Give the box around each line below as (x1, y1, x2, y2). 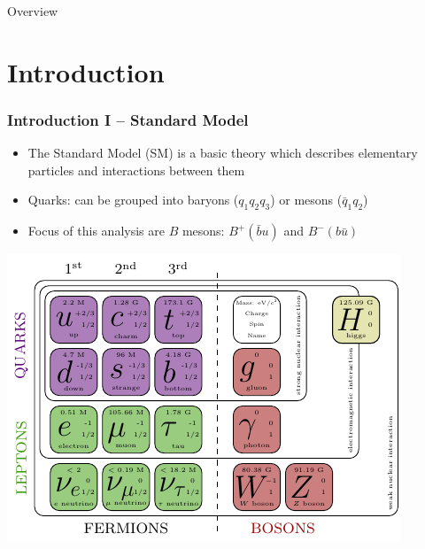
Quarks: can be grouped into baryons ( (27, 190, 239, 209)
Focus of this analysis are (27, 221, 165, 240)
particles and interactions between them (27, 160, 245, 179)
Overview (7, 2, 58, 19)
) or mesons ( (270, 190, 343, 209)
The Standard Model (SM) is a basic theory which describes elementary (27, 143, 418, 162)
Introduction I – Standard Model (7, 108, 249, 130)
